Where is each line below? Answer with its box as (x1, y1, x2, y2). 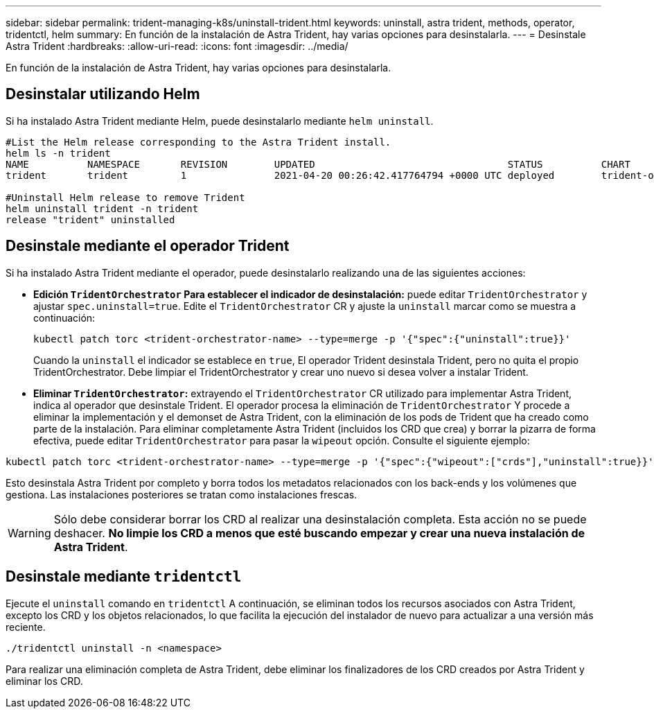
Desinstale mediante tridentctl (6, 568, 242, 586)
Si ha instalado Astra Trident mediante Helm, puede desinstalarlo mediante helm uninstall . (6, 114, 434, 127)
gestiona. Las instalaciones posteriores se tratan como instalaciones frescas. (6, 488, 357, 500)
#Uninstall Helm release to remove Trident (6, 191, 245, 203)
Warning (8, 525, 51, 540)
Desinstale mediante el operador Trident (6, 237, 290, 255)
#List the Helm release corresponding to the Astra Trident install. (6, 136, 391, 148)
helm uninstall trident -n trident (6, 202, 199, 214)
